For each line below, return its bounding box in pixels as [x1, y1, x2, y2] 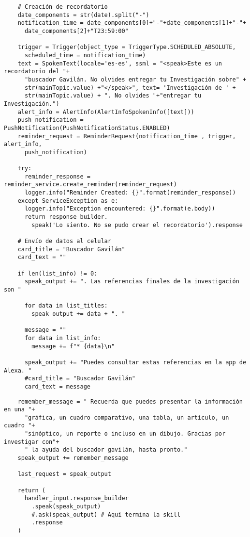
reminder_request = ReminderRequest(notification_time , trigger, [17, 132, 236, 140]
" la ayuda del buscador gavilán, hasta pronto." [24, 446, 188, 454]
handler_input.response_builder [24, 495, 129, 502]
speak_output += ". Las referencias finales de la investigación [24, 278, 239, 285]
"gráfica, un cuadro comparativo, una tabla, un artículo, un [24, 414, 229, 421]
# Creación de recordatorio [17, 3, 108, 10]
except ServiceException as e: [17, 197, 118, 204]
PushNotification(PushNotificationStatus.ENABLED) [4, 124, 170, 131]
